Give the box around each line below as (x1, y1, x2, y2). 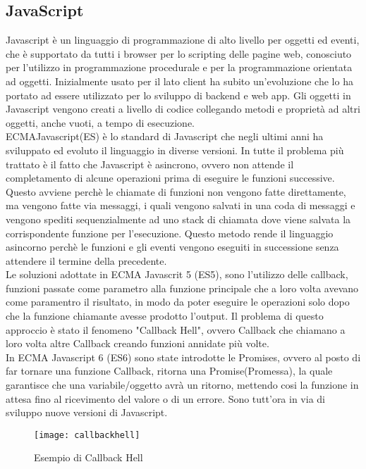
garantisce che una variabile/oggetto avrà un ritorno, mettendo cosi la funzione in (6, 377, 359, 392)
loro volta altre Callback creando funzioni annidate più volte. (6, 336, 269, 351)
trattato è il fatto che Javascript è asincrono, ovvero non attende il (6, 156, 294, 171)
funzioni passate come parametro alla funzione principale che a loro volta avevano (6, 280, 359, 295)
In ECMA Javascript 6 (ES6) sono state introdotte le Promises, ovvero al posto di (6, 349, 361, 364)
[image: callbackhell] (34, 430, 140, 440)
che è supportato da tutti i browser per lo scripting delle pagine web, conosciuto (6, 46, 352, 61)
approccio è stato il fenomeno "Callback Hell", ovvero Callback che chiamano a (6, 322, 346, 337)
